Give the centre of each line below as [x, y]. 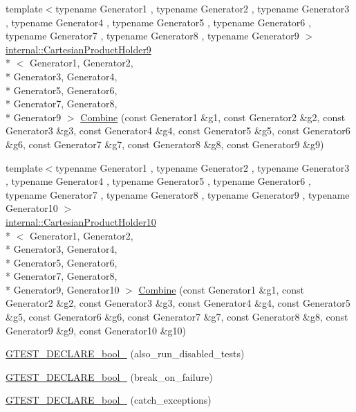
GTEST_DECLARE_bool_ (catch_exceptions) [109, 400]
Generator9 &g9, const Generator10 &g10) [96, 330]
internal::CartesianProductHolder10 [81, 221]
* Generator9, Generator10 [63, 289]
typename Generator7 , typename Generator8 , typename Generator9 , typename [178, 194]
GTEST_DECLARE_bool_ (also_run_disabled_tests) [125, 353]
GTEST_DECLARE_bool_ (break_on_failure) [109, 376]
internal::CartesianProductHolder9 [78, 49]
